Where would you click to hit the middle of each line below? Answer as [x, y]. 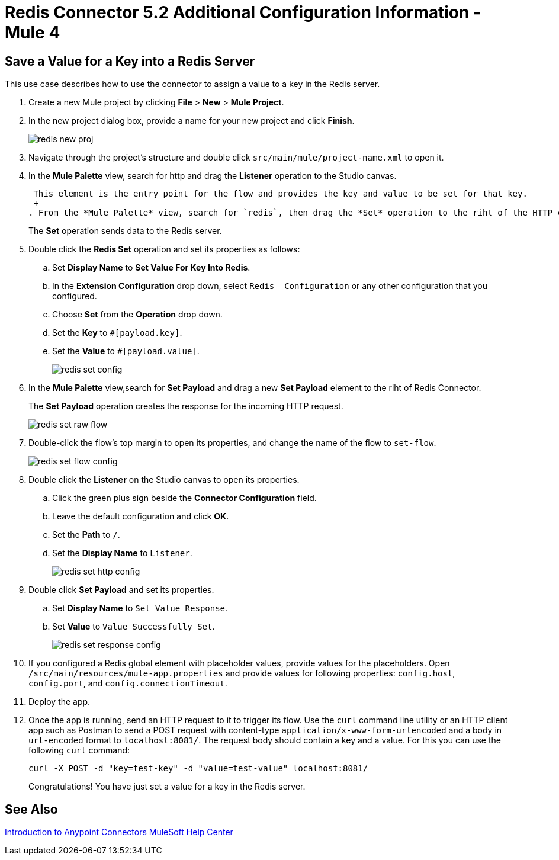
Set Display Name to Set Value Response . [140, 608]
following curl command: [79, 750]
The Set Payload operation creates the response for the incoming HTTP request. [186, 406]
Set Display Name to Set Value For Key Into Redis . [151, 268]
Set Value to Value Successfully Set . [134, 627]
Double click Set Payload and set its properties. [121, 590]
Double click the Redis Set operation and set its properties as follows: [164, 249]
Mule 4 [33, 33]
